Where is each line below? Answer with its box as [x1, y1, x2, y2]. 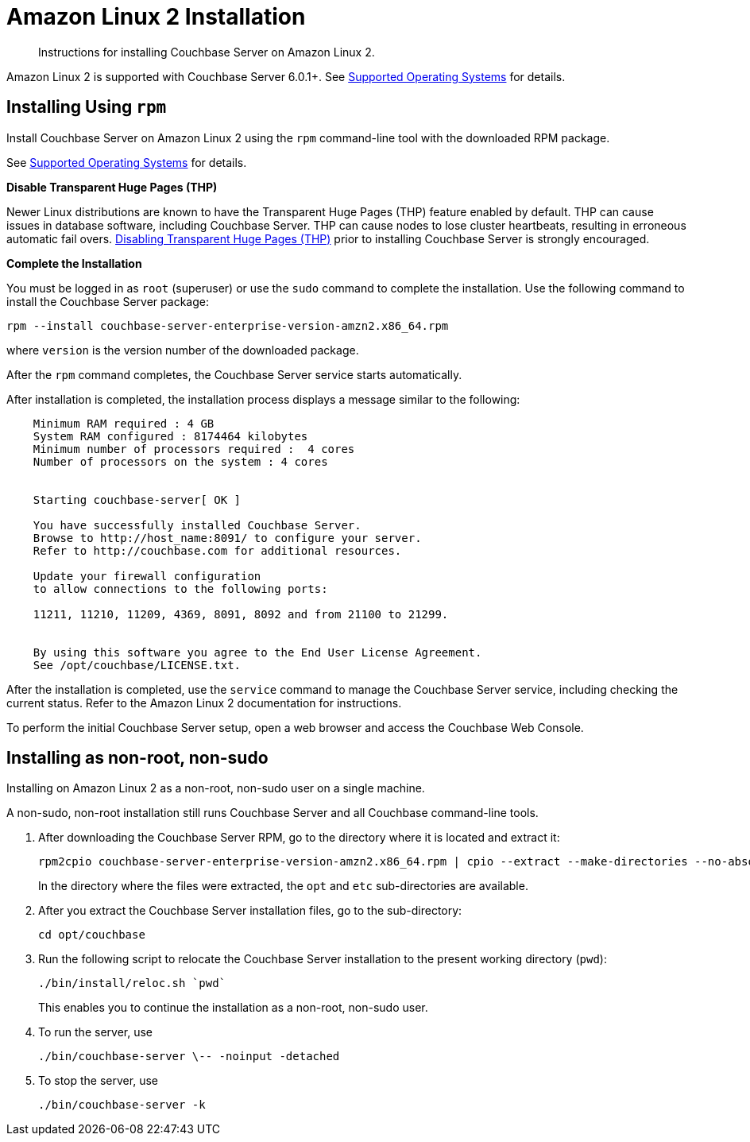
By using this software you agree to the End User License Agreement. [33, 645, 482, 659]
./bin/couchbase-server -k [38, 1098, 206, 1112]
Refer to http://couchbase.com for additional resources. [33, 544, 402, 557]
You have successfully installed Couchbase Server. [33, 518, 361, 532]
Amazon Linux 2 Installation [6, 3, 306, 30]
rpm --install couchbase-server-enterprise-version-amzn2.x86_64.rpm [6, 319, 449, 332]
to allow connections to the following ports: [33, 582, 328, 595]
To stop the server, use [38, 1074, 158, 1088]
